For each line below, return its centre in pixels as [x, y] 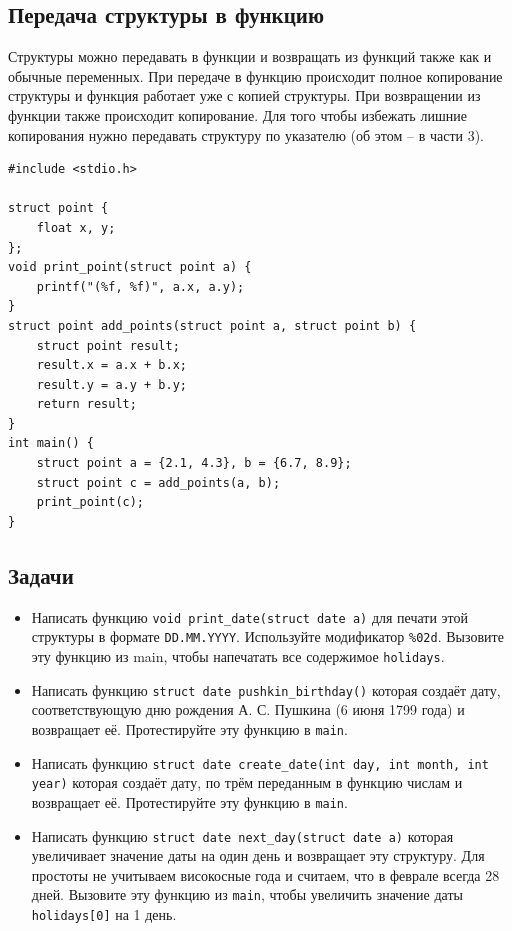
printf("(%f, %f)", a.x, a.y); [140, 286]
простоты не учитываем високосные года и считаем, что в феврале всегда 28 [265, 874]
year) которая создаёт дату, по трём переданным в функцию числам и [247, 782]
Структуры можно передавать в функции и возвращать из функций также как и [250, 56]
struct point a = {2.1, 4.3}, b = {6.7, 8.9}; [194, 463]
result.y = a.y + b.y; [111, 384]
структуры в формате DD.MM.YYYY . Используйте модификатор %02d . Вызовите [267, 636]
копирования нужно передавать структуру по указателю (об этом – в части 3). [246, 134]
